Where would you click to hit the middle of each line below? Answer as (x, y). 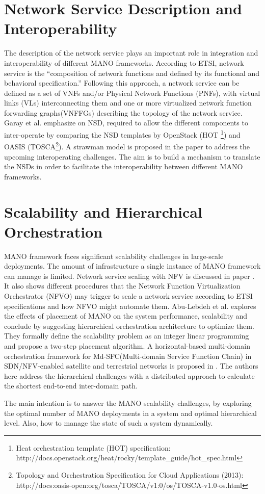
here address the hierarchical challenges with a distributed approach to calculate (129, 375)
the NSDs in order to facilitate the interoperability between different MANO (124, 166)
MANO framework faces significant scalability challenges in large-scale (114, 256)
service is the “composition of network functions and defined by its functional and (132, 73)
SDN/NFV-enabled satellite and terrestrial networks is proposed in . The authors (131, 366)
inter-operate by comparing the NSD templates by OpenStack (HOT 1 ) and (122, 134)
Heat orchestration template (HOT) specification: (93, 447)
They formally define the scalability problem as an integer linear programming (127, 336)
